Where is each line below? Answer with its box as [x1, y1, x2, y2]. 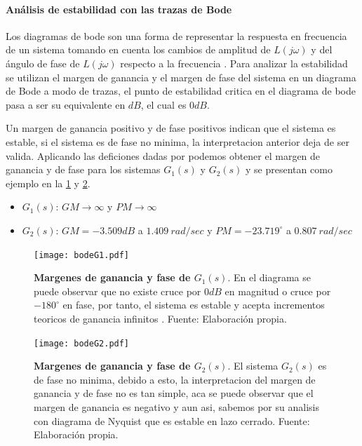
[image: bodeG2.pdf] [34, 338, 130, 349]
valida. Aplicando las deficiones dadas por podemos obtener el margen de [6, 148, 321, 163]
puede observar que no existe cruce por [34, 283, 201, 298]
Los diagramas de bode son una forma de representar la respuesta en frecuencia [6, 28, 347, 43]
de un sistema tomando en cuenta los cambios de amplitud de [6, 42, 271, 57]
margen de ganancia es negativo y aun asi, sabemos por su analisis [34, 399, 319, 414]
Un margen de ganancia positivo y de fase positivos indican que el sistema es [6, 121, 336, 135]
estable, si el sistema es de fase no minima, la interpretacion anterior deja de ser [6, 134, 349, 149]
